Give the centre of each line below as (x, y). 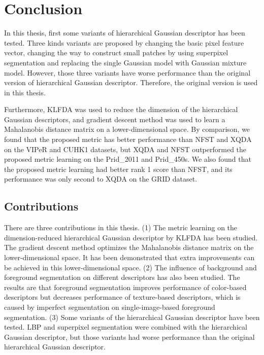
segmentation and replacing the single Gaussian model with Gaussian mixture (125, 62)
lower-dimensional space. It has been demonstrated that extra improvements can (129, 257)
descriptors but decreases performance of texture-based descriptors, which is (122, 297)
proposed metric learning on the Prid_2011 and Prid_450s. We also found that (128, 159)
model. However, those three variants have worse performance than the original (127, 72)
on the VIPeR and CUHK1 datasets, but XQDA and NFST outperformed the (125, 149)
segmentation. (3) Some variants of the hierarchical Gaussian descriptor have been (132, 317)
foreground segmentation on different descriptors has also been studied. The (122, 277)
